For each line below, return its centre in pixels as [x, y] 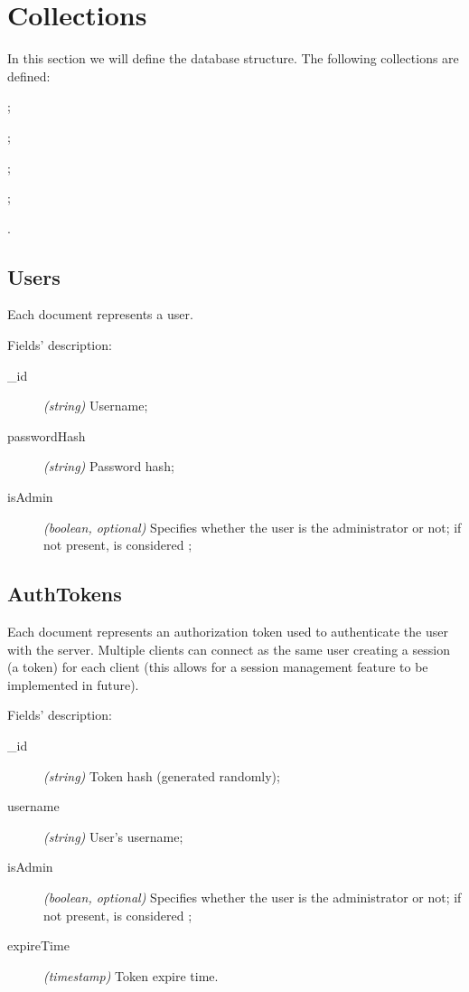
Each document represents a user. [100, 314]
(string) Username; [96, 406]
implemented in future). [73, 684]
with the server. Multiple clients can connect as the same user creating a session [229, 649]
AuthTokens [65, 594]
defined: [29, 76]
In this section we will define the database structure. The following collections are [233, 58]
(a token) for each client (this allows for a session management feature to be [218, 667]
